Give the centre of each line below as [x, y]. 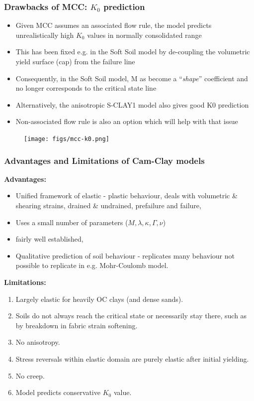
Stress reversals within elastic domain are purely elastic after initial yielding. [132, 358]
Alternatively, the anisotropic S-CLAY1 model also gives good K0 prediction [132, 104]
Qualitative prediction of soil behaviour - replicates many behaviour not [125, 255]
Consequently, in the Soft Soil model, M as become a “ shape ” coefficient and [132, 78]
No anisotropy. [38, 342]
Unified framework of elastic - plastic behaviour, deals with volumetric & [127, 196]
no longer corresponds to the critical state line [86, 88]
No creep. [30, 375]
